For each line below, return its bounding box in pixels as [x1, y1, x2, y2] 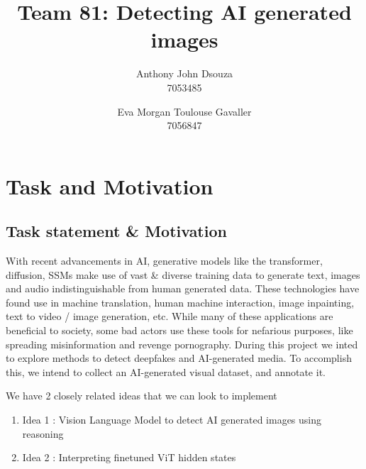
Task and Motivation [6, 171, 213, 200]
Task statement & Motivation [6, 220, 227, 242]
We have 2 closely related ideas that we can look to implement [6, 388, 277, 403]
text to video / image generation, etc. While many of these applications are [6, 309, 333, 324]
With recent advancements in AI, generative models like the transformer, [6, 253, 323, 268]
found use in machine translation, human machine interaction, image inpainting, [6, 294, 355, 309]
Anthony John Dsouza [135, 66, 233, 81]
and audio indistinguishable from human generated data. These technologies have [6, 281, 360, 296]
